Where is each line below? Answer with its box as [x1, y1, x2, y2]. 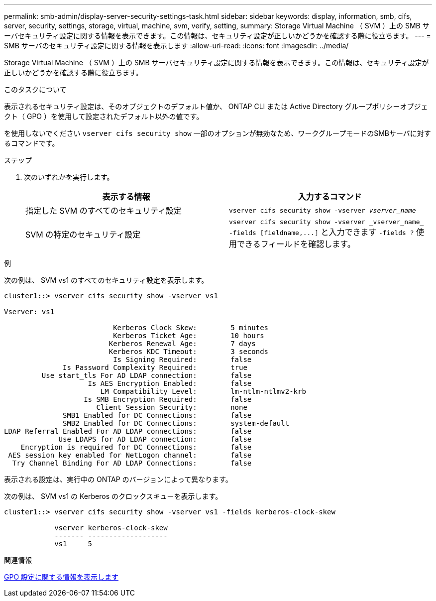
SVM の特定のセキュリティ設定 [25, 229, 141, 240]
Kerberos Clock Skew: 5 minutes [113, 324, 269, 332]
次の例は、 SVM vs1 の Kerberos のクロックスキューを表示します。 [4, 492, 222, 500]
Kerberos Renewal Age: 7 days [109, 340, 256, 348]
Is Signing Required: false [113, 356, 252, 363]
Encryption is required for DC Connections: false [20, 443, 252, 451]
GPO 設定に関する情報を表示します [4, 573, 119, 581]
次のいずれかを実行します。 [24, 173, 114, 181]
